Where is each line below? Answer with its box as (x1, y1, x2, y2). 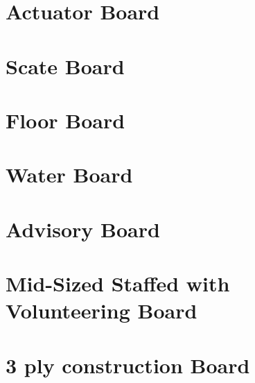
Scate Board (6, 51, 125, 80)
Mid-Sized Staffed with (6, 269, 230, 298)
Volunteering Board (6, 296, 197, 325)
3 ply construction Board (6, 350, 250, 379)
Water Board (6, 160, 133, 189)
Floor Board (6, 105, 125, 134)
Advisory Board (6, 214, 160, 243)
